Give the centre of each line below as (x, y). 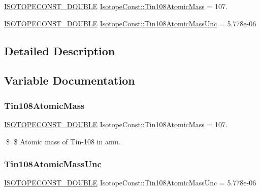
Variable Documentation (70, 80)
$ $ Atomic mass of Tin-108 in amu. (63, 141)
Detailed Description (60, 50)
